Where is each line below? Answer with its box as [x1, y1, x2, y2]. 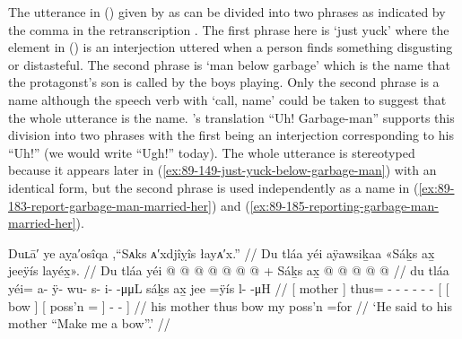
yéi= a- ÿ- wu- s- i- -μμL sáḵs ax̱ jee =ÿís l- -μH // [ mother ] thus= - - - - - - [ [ [8, 278, 449, 297]
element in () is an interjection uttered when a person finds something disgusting [8, 38, 453, 56]
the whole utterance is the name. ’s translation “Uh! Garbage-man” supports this [8, 108, 455, 126]
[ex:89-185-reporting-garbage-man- [249, 196, 439, 214]
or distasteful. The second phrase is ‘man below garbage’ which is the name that [8, 55, 450, 74]
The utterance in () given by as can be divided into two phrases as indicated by [8, 3, 446, 21]
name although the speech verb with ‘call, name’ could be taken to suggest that [8, 90, 447, 109]
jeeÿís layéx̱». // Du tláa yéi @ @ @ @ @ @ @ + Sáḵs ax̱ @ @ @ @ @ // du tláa [8, 261, 449, 280]
